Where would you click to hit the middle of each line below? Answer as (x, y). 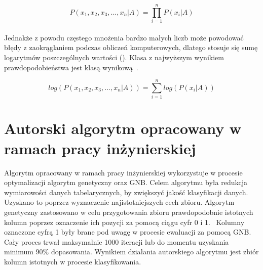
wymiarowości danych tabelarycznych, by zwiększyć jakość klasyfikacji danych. (126, 192)
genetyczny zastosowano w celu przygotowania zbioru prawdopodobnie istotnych (129, 212)
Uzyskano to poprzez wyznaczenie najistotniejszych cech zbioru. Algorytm (119, 202)
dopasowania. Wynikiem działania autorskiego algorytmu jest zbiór (155, 252)
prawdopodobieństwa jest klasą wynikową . (71, 67)
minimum (19, 252)
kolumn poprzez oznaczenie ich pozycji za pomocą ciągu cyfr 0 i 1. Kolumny (124, 222)
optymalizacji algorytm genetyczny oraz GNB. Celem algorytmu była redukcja (126, 182)
